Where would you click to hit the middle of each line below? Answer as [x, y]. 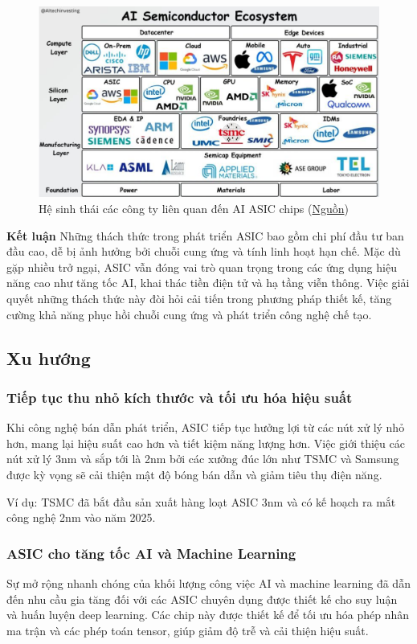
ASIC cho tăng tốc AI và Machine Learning [151, 553]
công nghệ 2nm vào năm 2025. [81, 517]
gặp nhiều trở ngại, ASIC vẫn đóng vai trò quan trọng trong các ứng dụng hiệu [202, 267]
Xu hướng [49, 357]
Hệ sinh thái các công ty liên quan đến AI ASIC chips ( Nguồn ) [194, 209]
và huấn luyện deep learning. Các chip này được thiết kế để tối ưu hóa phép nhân [208, 615]
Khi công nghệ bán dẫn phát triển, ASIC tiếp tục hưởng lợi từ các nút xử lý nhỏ [206, 427]
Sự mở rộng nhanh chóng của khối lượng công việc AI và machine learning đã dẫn [208, 583]
